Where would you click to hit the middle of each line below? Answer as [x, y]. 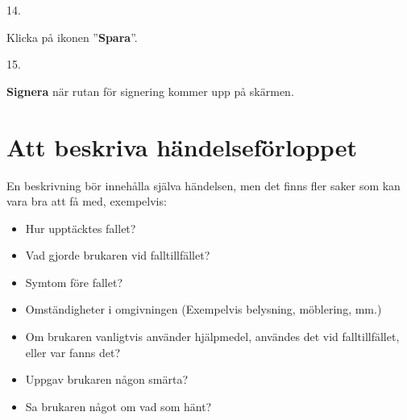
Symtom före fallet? [74, 282]
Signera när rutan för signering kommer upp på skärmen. [150, 91]
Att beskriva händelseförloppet [182, 146]
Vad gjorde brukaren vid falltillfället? [118, 255]
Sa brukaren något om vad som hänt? [118, 406]
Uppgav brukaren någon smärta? [107, 379]
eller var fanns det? [73, 352]
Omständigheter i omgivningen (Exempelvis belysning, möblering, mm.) [203, 309]
